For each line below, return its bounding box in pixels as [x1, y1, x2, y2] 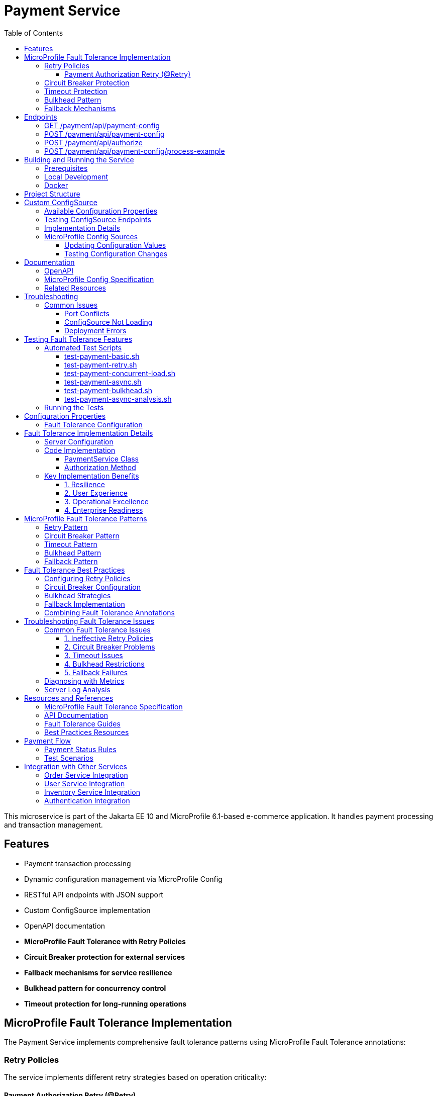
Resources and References [24, 693, 114, 702]
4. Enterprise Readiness [64, 505, 143, 514]
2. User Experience [64, 488, 128, 497]
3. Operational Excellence [64, 497, 149, 506]
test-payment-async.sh [64, 377, 142, 386]
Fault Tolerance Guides [44, 719, 121, 728]
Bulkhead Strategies [44, 591, 111, 600]
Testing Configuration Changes [64, 249, 168, 258]
